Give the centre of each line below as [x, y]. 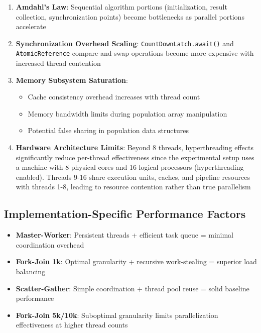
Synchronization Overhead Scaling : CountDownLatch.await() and [125, 43]
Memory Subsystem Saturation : [72, 80]
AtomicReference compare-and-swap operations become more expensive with [135, 53]
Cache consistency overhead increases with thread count [114, 97]
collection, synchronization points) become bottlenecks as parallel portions [130, 16]
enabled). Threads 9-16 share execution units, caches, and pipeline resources [133, 177]
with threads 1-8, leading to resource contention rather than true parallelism [133, 187]
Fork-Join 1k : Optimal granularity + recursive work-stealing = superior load [136, 261]
